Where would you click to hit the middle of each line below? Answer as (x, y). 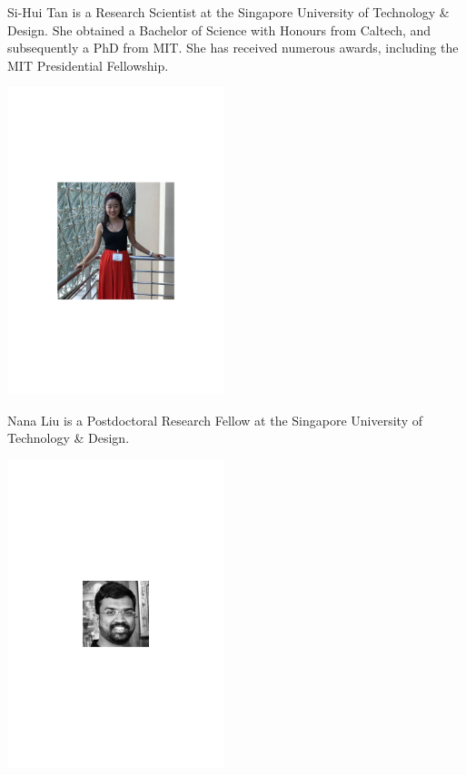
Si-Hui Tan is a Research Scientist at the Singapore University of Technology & (228, 12)
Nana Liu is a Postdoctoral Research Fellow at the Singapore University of (215, 420)
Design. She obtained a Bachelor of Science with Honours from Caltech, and (219, 29)
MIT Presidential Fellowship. (88, 65)
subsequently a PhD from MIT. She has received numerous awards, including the (233, 48)
